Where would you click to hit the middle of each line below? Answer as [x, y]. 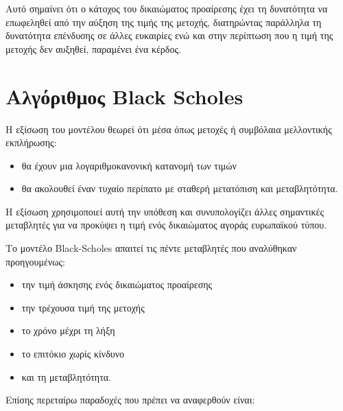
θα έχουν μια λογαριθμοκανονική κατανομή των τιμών [129, 165]
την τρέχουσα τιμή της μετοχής [83, 307]
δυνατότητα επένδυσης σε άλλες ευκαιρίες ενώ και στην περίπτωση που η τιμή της [169, 35]
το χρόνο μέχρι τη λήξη [68, 330]
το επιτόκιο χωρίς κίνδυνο [73, 354]
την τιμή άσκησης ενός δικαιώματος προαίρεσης [117, 284]
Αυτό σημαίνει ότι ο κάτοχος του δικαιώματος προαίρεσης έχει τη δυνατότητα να [167, 8]
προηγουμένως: [35, 261]
